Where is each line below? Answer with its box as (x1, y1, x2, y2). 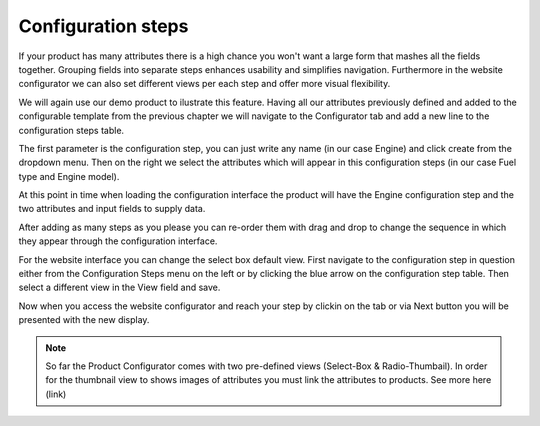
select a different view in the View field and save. (18, 281, 221, 294)
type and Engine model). (18, 170, 120, 182)
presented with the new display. (18, 314, 150, 326)
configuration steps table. (18, 124, 125, 136)
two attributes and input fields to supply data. (18, 203, 206, 215)
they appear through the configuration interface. (18, 235, 218, 247)
